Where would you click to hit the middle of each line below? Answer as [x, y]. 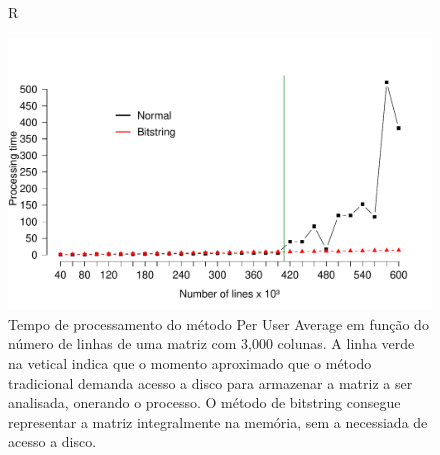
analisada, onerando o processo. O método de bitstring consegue [204, 402]
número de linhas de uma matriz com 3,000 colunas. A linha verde [211, 343]
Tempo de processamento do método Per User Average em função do [218, 323]
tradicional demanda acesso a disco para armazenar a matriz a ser [210, 382]
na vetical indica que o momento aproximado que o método [190, 363]
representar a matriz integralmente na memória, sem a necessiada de [218, 421]
